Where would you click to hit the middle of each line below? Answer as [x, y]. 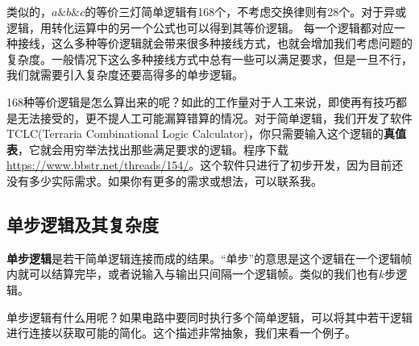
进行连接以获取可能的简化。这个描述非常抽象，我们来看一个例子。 [181, 333]
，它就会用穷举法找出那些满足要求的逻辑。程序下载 [153, 149]
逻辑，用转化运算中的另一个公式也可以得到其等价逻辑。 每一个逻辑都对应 [200, 27]
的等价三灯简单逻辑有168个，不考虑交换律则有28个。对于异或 [246, 11]
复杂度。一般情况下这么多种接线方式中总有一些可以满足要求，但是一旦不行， [209, 58]
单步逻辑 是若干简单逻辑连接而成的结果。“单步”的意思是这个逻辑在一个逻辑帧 [209, 258]
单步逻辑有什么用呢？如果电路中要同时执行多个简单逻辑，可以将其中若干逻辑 [209, 317]
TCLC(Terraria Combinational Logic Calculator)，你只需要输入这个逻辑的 [195, 133]
